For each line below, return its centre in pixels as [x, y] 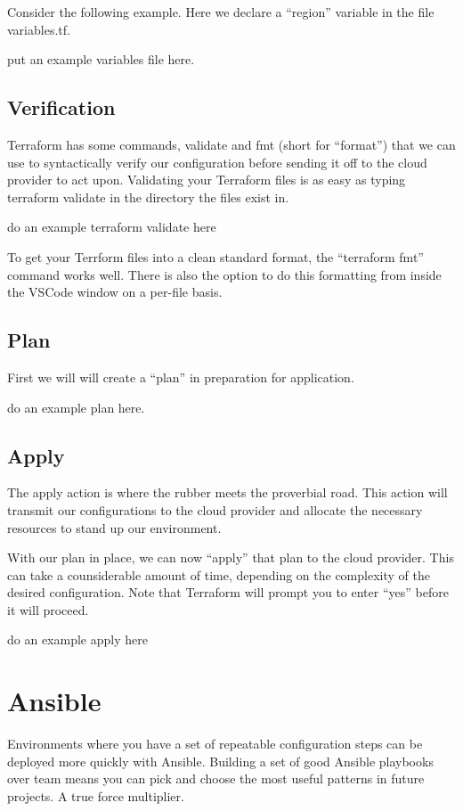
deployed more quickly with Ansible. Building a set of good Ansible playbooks [220, 761]
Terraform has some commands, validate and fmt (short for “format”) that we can [231, 144]
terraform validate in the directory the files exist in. [148, 197]
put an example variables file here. [101, 59]
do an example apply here [77, 639]
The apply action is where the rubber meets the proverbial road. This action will [227, 492]
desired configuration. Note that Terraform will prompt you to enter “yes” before [228, 592]
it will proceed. [48, 609]
